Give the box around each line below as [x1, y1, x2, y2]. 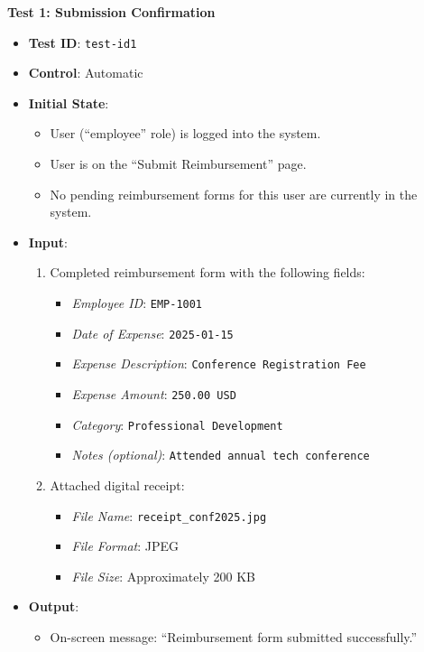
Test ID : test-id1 [28, 33, 137, 51]
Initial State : [28, 93, 109, 112]
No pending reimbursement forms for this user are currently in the [50, 184, 418, 203]
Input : [28, 232, 68, 251]
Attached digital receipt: [50, 475, 185, 494]
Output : [28, 597, 79, 616]
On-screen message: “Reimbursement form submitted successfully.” [50, 627, 418, 646]
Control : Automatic [28, 63, 143, 82]
